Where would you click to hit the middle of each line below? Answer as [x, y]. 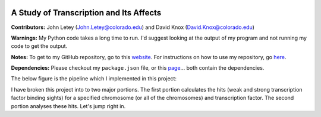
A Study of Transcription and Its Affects [86, 13]
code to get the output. [39, 46]
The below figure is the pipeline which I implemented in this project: [94, 79]
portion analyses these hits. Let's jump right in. [68, 106]
